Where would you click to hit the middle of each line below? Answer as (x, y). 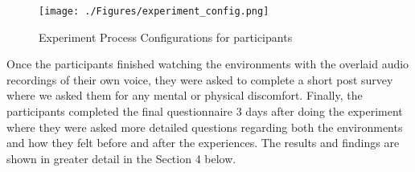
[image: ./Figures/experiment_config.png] (154, 11)
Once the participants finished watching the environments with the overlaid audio (208, 64)
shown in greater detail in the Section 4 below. (121, 158)
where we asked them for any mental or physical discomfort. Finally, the (185, 95)
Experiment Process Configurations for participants (166, 37)
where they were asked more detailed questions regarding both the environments (205, 127)
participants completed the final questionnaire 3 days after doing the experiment (205, 111)
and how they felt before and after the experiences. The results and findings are (203, 143)
